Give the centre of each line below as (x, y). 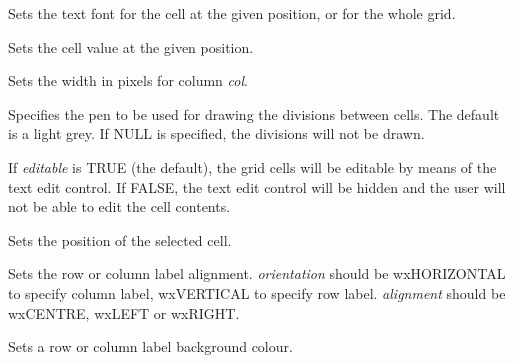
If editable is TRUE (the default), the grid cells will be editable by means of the (252, 166)
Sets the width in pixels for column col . (128, 80)
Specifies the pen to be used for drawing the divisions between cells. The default (254, 113)
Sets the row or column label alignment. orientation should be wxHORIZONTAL (257, 273)
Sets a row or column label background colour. (150, 346)
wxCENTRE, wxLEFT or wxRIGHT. (124, 312)
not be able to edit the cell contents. (119, 206)
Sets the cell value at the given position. (131, 46)
